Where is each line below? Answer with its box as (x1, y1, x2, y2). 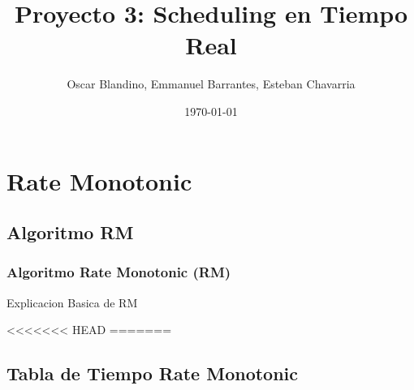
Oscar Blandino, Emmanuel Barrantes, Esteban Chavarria (67, 75, 356, 92)
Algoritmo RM (6, 220, 134, 245)
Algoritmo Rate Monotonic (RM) (6, 262, 231, 282)
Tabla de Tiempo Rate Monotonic (6, 361, 299, 386)
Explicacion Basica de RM (6, 294, 138, 311)
